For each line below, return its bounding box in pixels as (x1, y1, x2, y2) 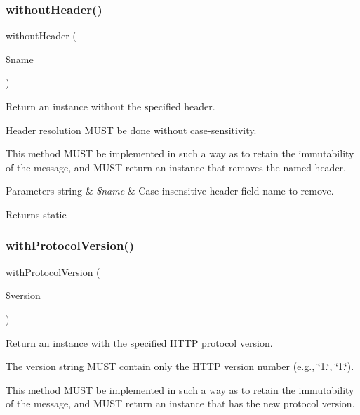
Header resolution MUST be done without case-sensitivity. (6, 122, 257, 137)
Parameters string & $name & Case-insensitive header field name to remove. (6, 183, 334, 198)
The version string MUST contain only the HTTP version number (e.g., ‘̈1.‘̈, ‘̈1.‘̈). (6, 359, 354, 374)
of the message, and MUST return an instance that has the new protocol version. (6, 396, 355, 411)
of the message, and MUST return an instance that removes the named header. (6, 159, 346, 174)
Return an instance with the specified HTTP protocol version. (6, 335, 273, 350)
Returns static (6, 206, 67, 221)
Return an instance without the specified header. (6, 99, 215, 113)
